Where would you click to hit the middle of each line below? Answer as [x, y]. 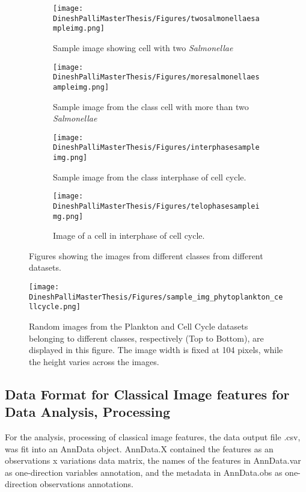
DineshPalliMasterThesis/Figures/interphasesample [156, 148]
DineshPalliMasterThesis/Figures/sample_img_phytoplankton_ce [156, 297]
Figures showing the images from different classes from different [146, 255]
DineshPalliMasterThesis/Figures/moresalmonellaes [156, 77]
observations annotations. [87, 484]
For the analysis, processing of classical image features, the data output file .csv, [153, 436]
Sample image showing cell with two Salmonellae [143, 47]
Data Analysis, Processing [88, 412]
